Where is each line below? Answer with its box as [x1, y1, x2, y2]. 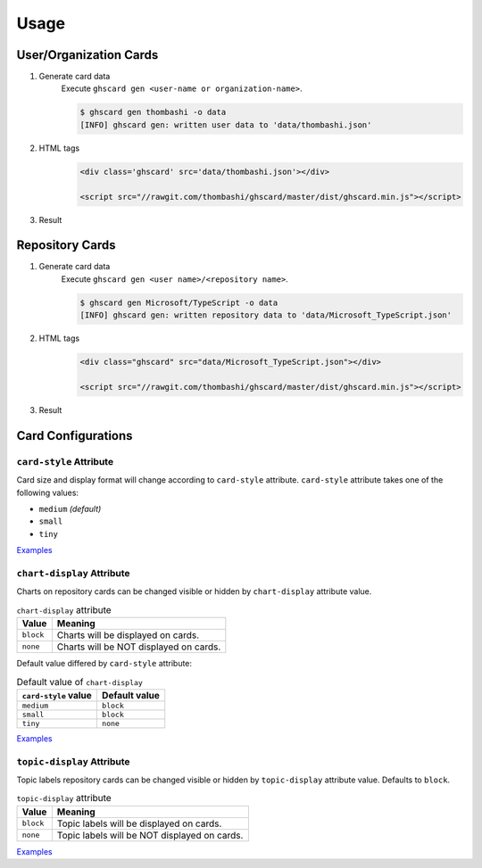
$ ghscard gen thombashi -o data [79, 107, 227, 118]
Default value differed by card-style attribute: [16, 657, 192, 668]
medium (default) [38, 503, 102, 514]
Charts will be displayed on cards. [56, 629, 200, 641]
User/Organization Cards [16, 47, 159, 62]
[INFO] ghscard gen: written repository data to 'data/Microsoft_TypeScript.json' [79, 310, 453, 320]
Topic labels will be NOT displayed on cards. [56, 829, 244, 841]
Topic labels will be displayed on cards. [56, 817, 222, 830]
